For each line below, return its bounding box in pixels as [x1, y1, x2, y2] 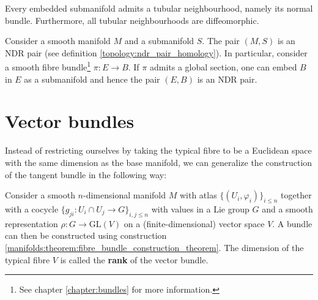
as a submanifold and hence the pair [24, 72, 160, 85]
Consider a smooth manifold [5, 34, 111, 47]
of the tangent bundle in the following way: [5, 168, 167, 181]
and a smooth [262, 202, 313, 215]
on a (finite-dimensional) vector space [124, 217, 265, 230]
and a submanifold [124, 34, 194, 47]
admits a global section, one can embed [149, 61, 297, 73]
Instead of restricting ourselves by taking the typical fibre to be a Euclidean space [5, 144, 312, 157]
